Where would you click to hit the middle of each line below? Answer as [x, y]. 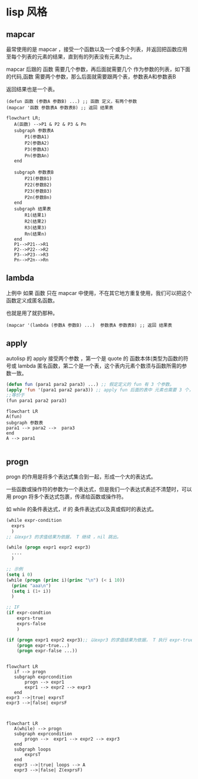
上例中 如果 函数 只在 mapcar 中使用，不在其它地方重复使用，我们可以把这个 [99, 293]
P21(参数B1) [38, 178]
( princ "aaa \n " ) [31, 586]
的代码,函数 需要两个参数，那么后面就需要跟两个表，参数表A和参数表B [91, 77]
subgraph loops [32, 749]
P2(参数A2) [37, 143]
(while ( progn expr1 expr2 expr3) [49, 547]
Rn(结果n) [36, 234]
